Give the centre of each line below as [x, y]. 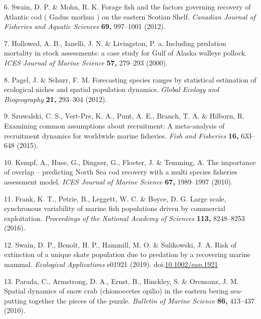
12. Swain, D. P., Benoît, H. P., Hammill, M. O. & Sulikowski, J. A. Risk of [120, 244]
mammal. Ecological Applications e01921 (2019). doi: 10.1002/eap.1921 [111, 264]
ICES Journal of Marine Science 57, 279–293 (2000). [86, 62]
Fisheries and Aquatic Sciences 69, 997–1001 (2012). [85, 26]
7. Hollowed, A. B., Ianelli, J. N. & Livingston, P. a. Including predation [115, 43]
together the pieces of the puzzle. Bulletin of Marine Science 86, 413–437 [142, 300]
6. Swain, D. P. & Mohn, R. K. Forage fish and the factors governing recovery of [127, 6]
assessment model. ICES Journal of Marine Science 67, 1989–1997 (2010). [118, 181]
